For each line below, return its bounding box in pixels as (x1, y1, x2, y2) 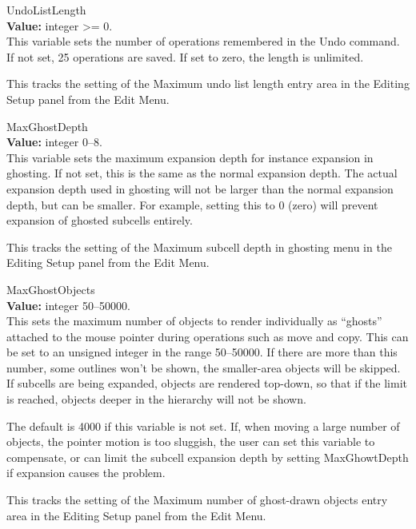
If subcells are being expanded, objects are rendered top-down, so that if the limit (6, 375, 407, 392)
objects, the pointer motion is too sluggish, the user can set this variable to (6, 433, 375, 450)
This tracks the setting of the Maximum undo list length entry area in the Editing (6, 75, 410, 92)
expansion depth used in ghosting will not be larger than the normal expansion (6, 180, 394, 197)
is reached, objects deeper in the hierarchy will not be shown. (6, 391, 306, 408)
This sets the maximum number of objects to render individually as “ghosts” (6, 312, 382, 329)
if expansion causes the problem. (6, 464, 166, 481)
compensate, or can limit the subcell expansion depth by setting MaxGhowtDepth (6, 448, 409, 465)
